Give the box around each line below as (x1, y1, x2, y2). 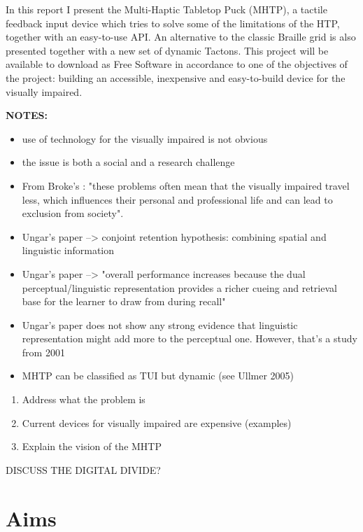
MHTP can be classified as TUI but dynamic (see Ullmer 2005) (22, 368, 294, 383)
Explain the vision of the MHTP (22, 439, 162, 454)
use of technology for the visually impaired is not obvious (22, 131, 268, 146)
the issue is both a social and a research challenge (22, 155, 235, 169)
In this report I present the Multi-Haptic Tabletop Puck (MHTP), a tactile (6, 2, 327, 16)
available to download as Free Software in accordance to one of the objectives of (6, 57, 348, 71)
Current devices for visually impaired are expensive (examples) (22, 415, 292, 430)
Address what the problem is (22, 392, 145, 407)
